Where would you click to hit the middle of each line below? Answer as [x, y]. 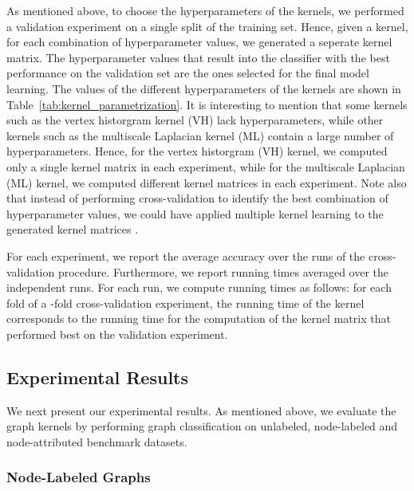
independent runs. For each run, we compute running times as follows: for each [199, 287]
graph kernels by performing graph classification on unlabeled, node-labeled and [202, 426]
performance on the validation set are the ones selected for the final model [188, 73]
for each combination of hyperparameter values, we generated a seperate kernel [199, 42]
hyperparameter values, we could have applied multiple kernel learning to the [195, 213]
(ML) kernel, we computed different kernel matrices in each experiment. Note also [207, 182]
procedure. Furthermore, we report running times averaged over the [223, 271]
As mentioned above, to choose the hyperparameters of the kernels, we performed [205, 10]
